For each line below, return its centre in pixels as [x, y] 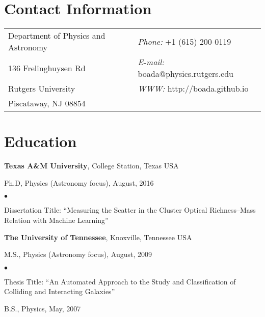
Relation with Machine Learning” [56, 220]
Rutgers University [42, 89]
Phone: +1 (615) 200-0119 [184, 41]
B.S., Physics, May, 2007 [43, 308]
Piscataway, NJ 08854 [47, 103]
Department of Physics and [57, 36]
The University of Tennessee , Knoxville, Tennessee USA [98, 237]
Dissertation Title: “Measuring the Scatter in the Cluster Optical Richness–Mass [130, 210]
